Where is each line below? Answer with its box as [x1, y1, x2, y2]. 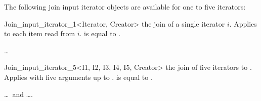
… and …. [4, 88, 33, 99]
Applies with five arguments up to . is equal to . [4, 71, 153, 82]
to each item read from [4, 28, 75, 39]
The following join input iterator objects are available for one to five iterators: [4, 2, 246, 12]
